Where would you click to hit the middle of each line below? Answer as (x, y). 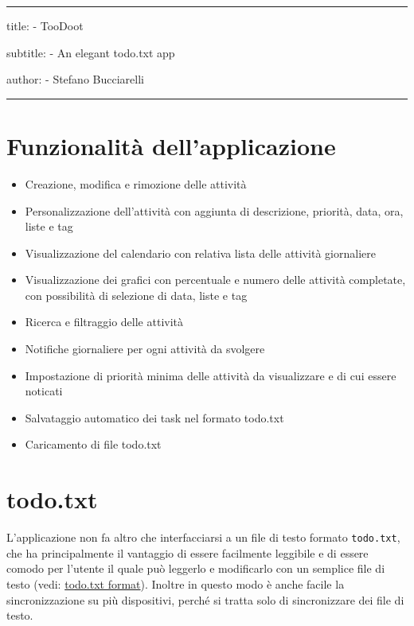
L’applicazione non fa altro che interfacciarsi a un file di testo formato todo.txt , (203, 537)
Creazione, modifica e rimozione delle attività (136, 183)
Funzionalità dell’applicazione (171, 145)
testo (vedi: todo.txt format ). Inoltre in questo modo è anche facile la (176, 584)
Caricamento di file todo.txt (93, 444)
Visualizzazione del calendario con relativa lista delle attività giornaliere (200, 253)
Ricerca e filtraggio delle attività (104, 322)
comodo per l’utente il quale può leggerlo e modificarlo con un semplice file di (196, 568)
